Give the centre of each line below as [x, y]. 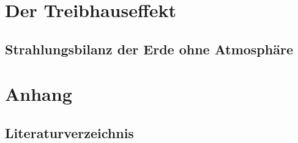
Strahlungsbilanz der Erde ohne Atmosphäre [149, 49]
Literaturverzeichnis [69, 132]
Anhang [39, 94]
